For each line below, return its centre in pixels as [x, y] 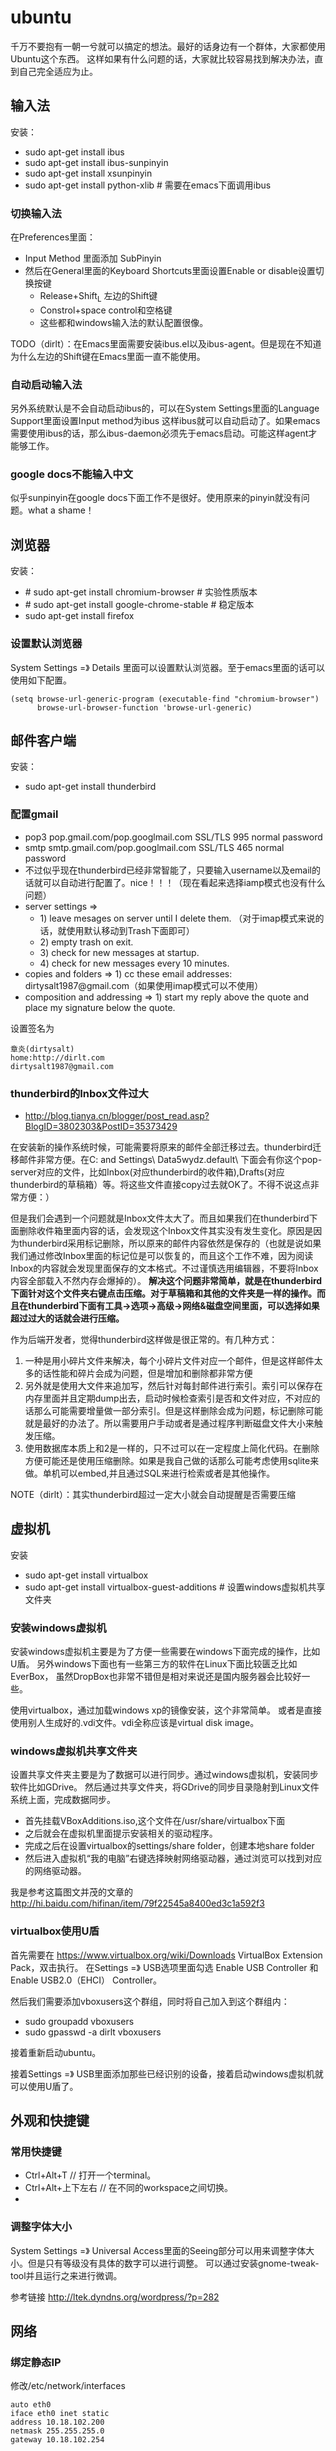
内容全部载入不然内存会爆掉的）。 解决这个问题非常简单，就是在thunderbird [166, 1280]
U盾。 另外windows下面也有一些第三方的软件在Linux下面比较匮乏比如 [154, 1664]
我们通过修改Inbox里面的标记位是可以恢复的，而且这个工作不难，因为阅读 [162, 1255]
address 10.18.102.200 [57, 2422]
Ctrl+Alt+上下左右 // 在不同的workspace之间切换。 [128, 2188]
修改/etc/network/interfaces [68, 2386]
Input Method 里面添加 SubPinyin [93, 258]
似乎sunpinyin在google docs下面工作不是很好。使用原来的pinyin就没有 [156, 498]
